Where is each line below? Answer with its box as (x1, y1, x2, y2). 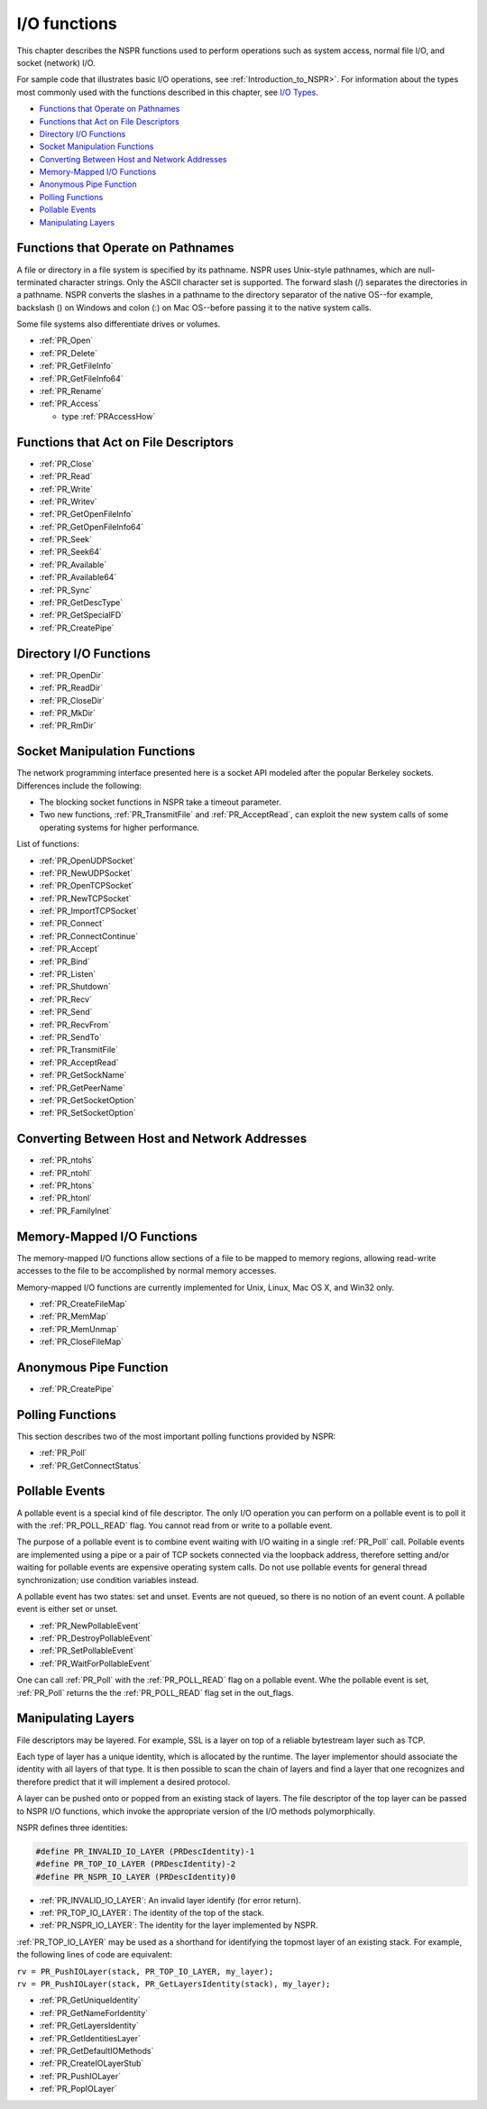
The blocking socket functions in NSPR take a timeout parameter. (39, 797, 281, 807)
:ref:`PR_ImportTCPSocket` (39, 906, 140, 916)
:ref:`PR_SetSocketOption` (39, 1108, 136, 1119)
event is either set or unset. (16, 1604, 119, 1615)
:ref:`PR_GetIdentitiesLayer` (39, 2032, 142, 2043)
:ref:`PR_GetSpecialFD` (39, 610, 124, 621)
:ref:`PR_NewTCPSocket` (39, 893, 132, 904)
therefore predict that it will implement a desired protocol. (16, 1776, 231, 1787)
